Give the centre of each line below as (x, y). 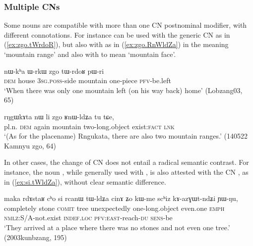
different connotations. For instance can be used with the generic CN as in (117, 34)
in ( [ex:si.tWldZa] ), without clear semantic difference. (85, 181)
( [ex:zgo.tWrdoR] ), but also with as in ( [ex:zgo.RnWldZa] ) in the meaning (116, 44)
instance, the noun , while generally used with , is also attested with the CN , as (126, 172)
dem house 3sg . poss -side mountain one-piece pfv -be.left (88, 80)
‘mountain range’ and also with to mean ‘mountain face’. (90, 54)
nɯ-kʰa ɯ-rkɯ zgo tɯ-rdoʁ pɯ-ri (54, 71)
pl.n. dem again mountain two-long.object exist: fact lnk (89, 126)
